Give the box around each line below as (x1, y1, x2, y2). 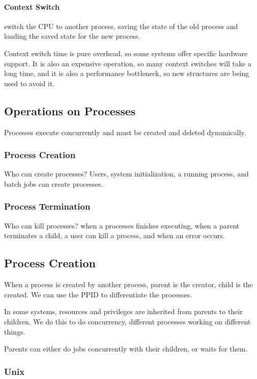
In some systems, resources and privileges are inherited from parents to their (4, 306, 243, 317)
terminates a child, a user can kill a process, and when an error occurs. (4, 230, 225, 241)
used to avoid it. (4, 78, 55, 88)
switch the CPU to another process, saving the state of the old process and (4, 20, 238, 31)
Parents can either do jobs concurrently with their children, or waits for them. (4, 343, 248, 354)
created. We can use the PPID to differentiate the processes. (4, 289, 192, 299)
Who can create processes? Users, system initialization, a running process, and (4, 168, 249, 179)
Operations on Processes (4, 103, 136, 118)
